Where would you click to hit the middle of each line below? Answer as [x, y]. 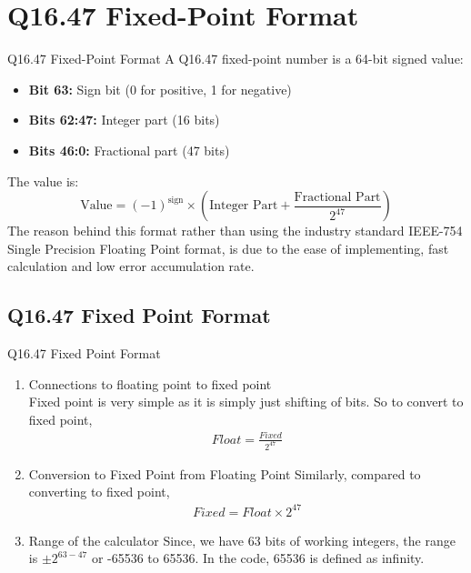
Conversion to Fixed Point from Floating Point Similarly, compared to [225, 473]
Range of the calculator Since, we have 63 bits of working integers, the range [242, 540]
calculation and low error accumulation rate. [131, 266]
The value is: [43, 181]
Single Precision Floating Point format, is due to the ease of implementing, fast [228, 248]
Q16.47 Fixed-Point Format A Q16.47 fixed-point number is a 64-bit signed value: [235, 59]
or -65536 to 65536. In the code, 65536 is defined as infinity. [258, 558]
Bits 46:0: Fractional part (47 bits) [129, 150]
